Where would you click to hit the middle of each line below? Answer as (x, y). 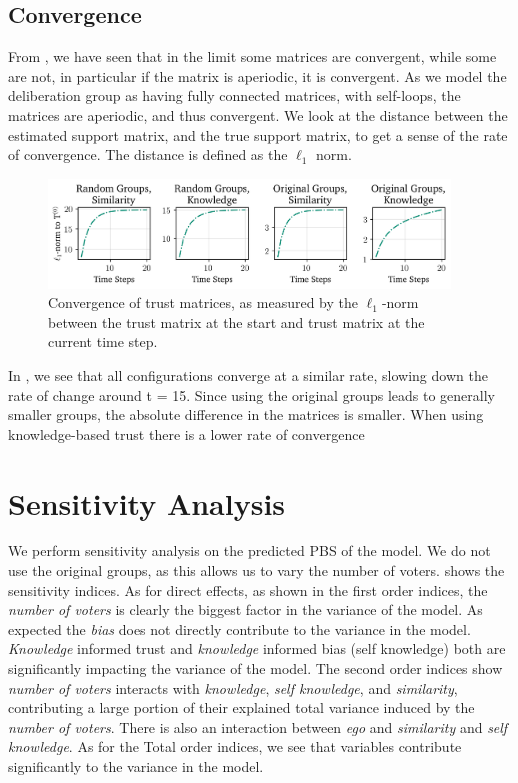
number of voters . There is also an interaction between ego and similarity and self (258, 726)
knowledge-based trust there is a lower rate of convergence (186, 433)
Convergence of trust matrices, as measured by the (203, 302)
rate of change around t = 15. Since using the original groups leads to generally (251, 394)
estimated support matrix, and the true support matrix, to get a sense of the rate (258, 134)
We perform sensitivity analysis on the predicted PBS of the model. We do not (249, 550)
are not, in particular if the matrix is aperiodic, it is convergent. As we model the (257, 75)
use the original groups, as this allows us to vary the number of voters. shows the (256, 570)
